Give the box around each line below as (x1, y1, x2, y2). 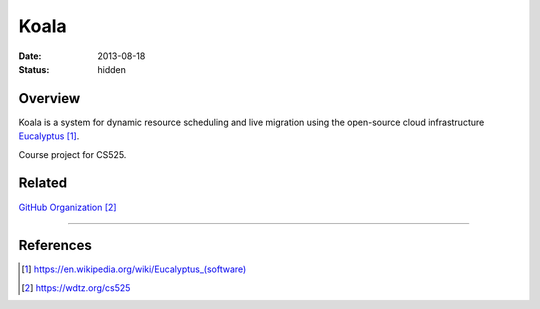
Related (18, 175, 68, 192)
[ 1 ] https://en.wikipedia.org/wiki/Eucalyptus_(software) (21, 263, 247, 275)
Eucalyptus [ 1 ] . (18, 130, 80, 142)
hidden (97, 63, 127, 75)
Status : (18, 63, 50, 75)
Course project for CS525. (18, 148, 127, 160)
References (18, 237, 92, 254)
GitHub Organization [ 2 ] (18, 201, 117, 213)
